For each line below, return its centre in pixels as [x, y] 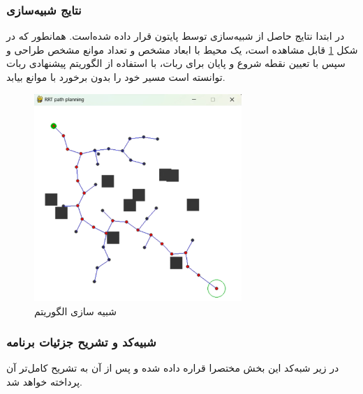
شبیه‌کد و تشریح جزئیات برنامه [81, 342]
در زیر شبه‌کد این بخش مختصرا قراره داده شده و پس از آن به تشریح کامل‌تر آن [173, 368]
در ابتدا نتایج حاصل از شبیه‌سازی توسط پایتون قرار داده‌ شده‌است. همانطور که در [176, 36]
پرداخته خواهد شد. [44, 381]
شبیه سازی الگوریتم [76, 311]
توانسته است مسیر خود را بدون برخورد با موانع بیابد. [116, 77]
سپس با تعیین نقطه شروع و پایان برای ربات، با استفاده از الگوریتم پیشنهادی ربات [176, 63]
